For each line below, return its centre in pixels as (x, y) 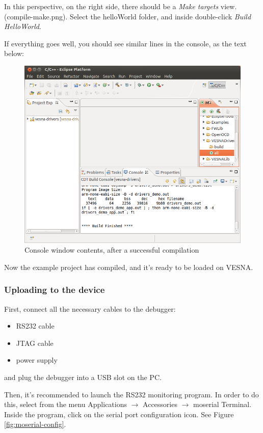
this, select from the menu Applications (65, 404)
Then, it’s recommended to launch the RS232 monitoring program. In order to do (131, 394)
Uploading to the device (55, 290)
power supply (37, 360)
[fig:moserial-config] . (35, 424)
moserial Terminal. (222, 404)
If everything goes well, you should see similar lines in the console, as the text (125, 43)
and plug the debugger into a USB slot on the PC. (83, 377)
